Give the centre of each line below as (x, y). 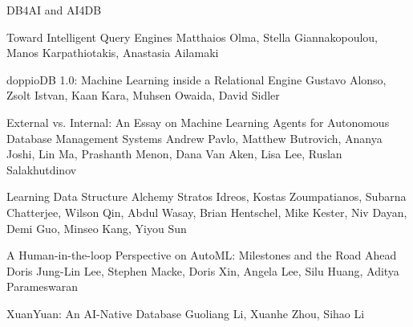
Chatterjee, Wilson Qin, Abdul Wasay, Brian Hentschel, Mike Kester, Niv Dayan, (207, 212)
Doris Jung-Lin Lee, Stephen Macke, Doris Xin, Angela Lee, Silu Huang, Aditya (203, 270)
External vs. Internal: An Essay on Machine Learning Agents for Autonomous (198, 122)
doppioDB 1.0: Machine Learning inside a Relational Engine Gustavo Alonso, (196, 79)
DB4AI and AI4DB (54, 10)
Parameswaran (43, 286)
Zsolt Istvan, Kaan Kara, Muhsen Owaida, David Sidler (143, 95)
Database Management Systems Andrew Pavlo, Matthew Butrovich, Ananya (194, 138)
